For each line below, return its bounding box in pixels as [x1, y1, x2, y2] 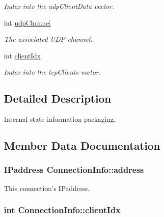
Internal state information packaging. [4, 114, 116, 124]
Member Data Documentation [4, 138, 161, 153]
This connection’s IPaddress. [4, 183, 90, 193]
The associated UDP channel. [4, 34, 93, 44]
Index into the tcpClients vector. [4, 67, 101, 77]
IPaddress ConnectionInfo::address [4, 163, 144, 176]
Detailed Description [4, 91, 111, 106]
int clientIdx [4, 50, 41, 60]
